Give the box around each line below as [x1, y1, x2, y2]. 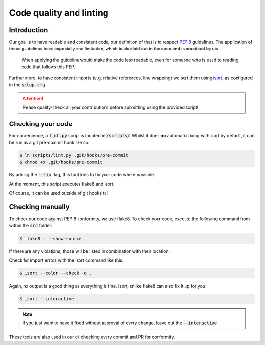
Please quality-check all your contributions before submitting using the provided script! [22, 104, 199, 110]
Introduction [9, 26, 48, 34]
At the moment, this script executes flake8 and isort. [9, 181, 115, 187]
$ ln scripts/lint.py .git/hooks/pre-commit [19, 152, 129, 158]
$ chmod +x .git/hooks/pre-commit [19, 159, 103, 165]
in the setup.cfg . [9, 82, 47, 88]
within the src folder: [9, 222, 53, 228]
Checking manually [9, 203, 70, 211]
